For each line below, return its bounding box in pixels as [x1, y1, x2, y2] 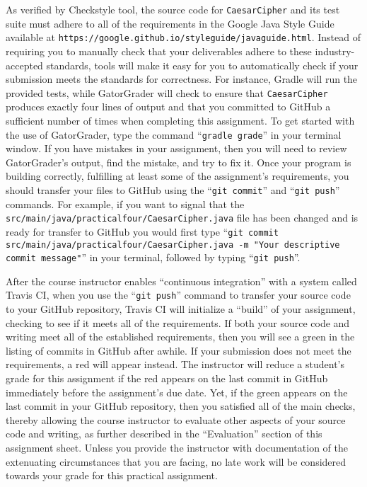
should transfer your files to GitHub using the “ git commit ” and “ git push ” [6, 182, 340, 197]
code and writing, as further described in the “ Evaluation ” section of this [6, 426, 322, 441]
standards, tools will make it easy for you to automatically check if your [46, 57, 359, 72]
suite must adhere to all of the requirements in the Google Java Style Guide [6, 16, 334, 30]
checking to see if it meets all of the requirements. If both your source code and [6, 315, 350, 330]
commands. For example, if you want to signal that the [6, 196, 245, 211]
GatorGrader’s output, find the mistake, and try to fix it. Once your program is [6, 154, 351, 169]
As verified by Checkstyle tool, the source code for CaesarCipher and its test [6, 2, 340, 16]
